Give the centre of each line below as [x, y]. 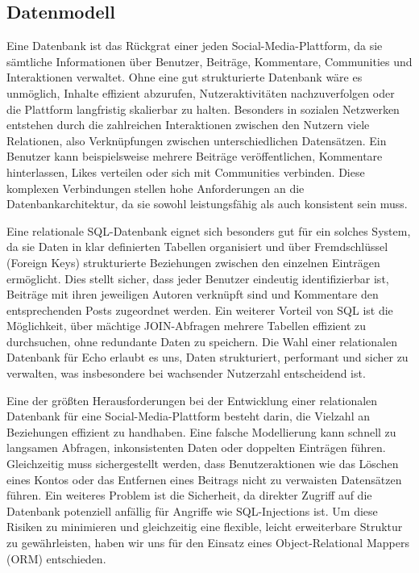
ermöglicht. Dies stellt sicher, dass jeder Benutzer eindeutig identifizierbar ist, [198, 278]
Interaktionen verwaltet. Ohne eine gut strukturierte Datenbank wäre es [185, 77]
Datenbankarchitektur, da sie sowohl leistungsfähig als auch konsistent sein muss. [207, 204]
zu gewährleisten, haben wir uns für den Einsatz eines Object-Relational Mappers [208, 543]
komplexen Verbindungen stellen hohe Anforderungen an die [156, 188]
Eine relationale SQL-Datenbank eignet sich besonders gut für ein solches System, [209, 230]
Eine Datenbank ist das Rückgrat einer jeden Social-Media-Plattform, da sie [195, 46]
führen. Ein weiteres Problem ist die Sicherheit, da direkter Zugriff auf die [189, 495]
